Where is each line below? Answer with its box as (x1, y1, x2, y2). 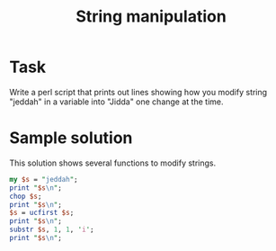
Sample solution (9, 128, 133, 148)
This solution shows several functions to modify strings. (9, 157, 217, 168)
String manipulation (76, 6, 227, 27)
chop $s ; (9, 192, 42, 201)
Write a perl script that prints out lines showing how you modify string (9, 86, 268, 97)
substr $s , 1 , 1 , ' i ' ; (9, 225, 94, 235)
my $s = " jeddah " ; (9, 175, 78, 184)
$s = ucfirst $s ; (9, 209, 75, 218)
